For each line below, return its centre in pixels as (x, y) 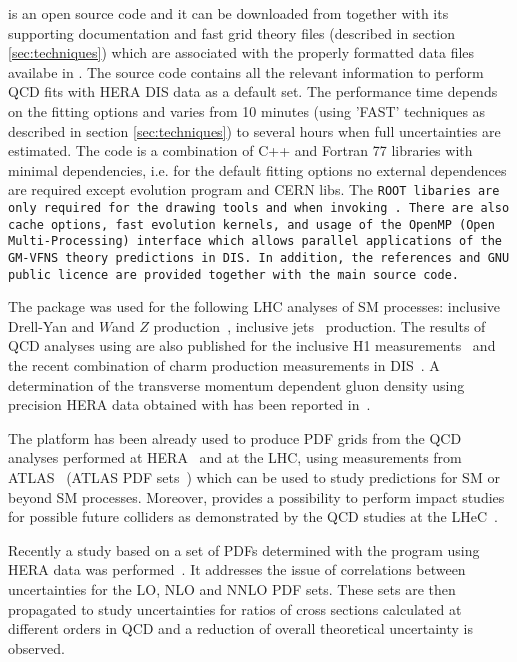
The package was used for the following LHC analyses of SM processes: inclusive (254, 306)
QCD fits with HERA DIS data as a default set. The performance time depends (253, 91)
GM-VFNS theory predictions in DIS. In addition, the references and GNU (259, 257)
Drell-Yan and (51, 325)
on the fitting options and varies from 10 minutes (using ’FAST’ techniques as (247, 110)
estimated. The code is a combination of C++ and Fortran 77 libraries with (240, 150)
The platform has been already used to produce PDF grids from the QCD (235, 437)
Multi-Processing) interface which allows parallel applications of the (255, 241)
